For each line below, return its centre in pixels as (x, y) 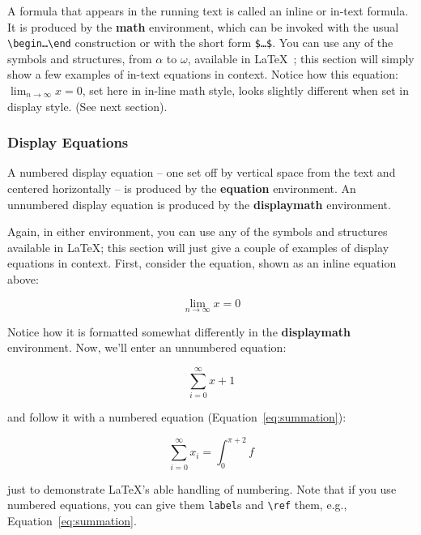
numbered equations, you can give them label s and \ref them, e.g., (177, 505)
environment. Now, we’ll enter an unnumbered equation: (147, 347)
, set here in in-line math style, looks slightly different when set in (245, 90)
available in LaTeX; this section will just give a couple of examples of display (198, 247)
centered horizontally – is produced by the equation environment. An (182, 188)
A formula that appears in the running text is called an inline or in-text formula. (208, 11)
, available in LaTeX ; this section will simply (301, 58)
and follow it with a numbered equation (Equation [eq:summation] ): (177, 417)
